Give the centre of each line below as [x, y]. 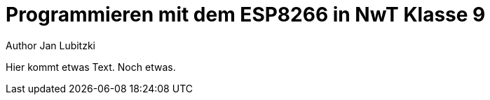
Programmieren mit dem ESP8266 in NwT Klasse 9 [246, 15]
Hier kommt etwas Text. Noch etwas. [91, 67]
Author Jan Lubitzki [51, 45]
